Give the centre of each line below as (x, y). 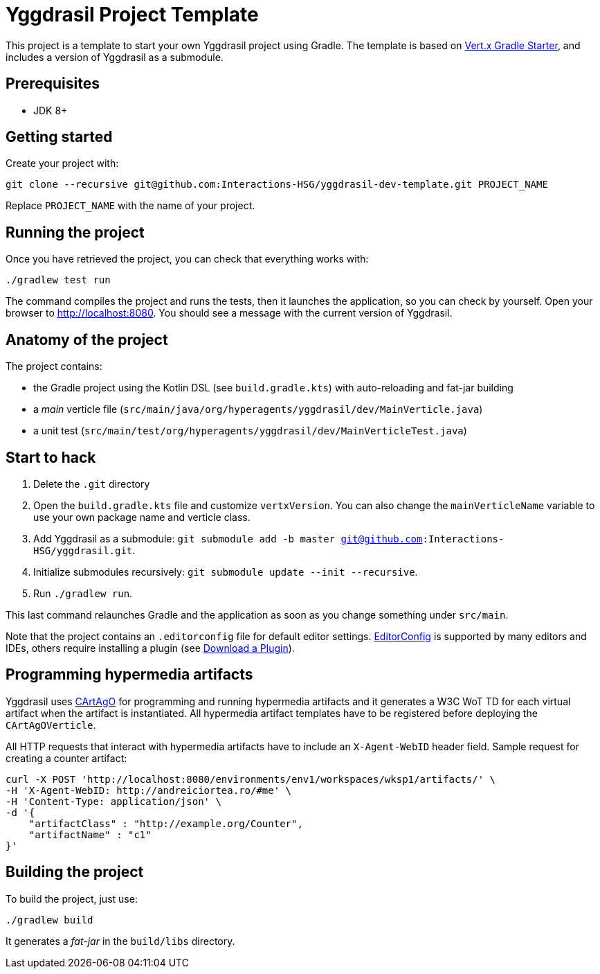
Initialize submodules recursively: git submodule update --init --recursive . (226, 572)
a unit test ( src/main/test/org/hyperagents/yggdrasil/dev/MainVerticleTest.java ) (250, 431)
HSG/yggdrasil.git (83, 550)
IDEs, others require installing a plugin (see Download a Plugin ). (150, 648)
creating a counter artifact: (66, 758)
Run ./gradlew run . (83, 593)
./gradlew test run (58, 280)
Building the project (75, 872)
